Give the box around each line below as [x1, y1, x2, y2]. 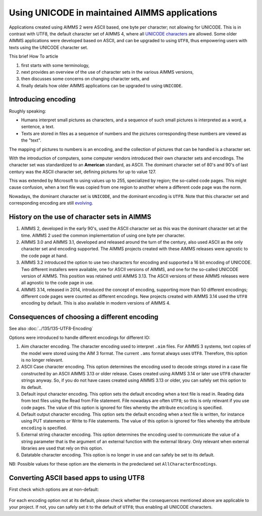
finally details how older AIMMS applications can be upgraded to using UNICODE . [21, 82, 183, 88]
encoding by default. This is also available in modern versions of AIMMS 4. [21, 300, 171, 306]
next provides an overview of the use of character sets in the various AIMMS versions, [21, 69, 194, 75]
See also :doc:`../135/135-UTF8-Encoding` [9, 325, 93, 332]
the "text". [21, 137, 41, 143]
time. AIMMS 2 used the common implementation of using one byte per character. [21, 232, 185, 238]
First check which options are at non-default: [9, 486, 99, 492]
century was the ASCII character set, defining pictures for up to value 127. [9, 169, 156, 175]
